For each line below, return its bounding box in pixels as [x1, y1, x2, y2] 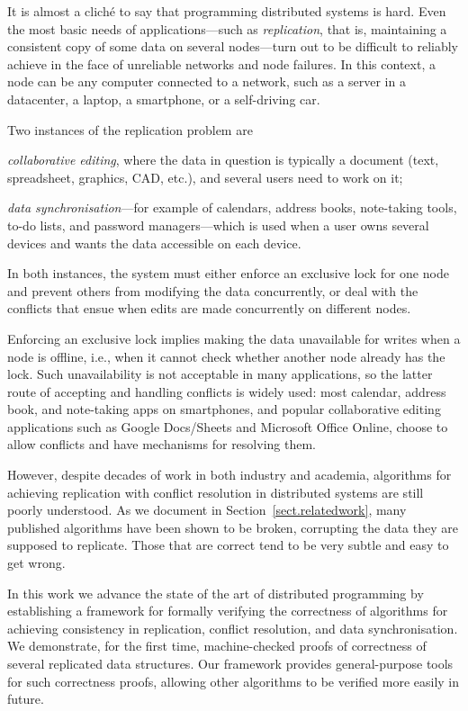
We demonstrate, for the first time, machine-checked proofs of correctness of [7, 636, 427, 655]
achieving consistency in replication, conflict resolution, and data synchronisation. [7, 618, 458, 637]
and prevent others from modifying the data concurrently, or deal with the [7, 281, 418, 300]
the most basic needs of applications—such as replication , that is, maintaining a [7, 19, 447, 38]
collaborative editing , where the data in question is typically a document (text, [7, 150, 439, 169]
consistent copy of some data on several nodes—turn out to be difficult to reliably [7, 37, 458, 56]
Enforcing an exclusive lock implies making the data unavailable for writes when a [7, 328, 461, 347]
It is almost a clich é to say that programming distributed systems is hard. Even [7, 2, 446, 20]
